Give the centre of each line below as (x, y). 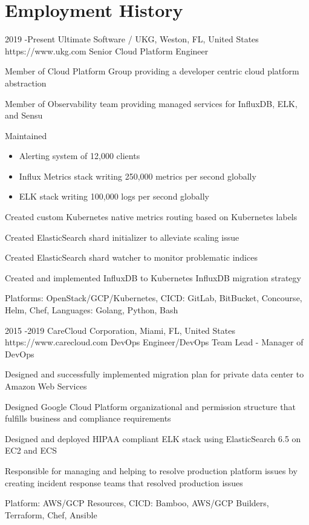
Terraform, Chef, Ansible (51, 514)
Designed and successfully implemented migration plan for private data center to (154, 374)
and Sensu (24, 115)
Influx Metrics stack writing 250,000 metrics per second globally (138, 176)
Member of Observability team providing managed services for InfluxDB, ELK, (151, 103)
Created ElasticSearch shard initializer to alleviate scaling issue (122, 237)
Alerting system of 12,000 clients (80, 156)
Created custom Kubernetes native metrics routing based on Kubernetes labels (151, 217)
